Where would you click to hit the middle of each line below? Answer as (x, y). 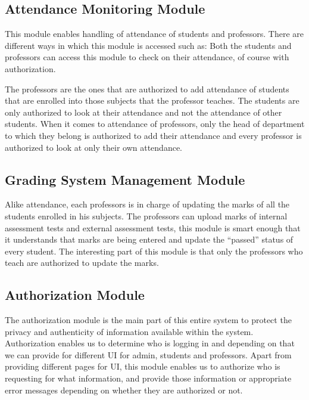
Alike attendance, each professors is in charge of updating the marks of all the (147, 204)
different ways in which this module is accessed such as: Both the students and (148, 45)
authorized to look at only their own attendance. (93, 147)
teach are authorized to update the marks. (82, 263)
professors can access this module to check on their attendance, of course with (147, 57)
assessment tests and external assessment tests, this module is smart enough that (153, 227)
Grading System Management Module (125, 179)
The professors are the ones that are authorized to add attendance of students (147, 89)
